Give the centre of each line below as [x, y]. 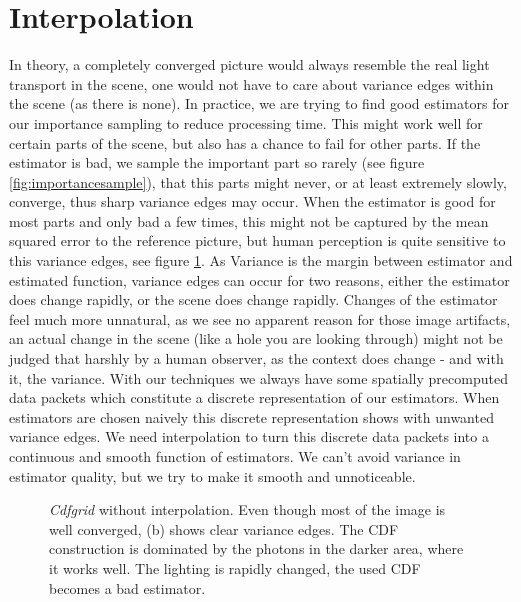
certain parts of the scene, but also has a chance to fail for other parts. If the [245, 142]
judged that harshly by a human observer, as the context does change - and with [256, 358]
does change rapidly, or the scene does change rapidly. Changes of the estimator [253, 299]
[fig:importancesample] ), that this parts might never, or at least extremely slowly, [258, 181]
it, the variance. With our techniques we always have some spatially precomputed [258, 377]
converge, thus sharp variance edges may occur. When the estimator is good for [252, 201]
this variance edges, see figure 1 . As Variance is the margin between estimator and [261, 260]
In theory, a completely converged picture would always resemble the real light [249, 64]
